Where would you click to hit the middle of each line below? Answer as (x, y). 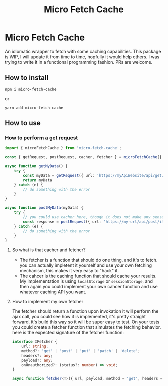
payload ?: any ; (37, 360)
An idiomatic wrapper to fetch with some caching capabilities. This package (83, 51)
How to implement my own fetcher (48, 302)
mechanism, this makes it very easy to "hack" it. (69, 271)
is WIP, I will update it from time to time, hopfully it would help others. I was (82, 57)
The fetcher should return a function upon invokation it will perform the (85, 311)
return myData (38, 180)
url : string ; (35, 347)
